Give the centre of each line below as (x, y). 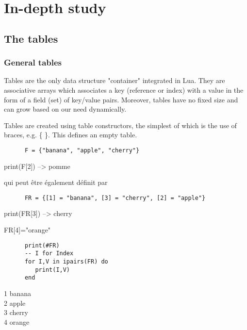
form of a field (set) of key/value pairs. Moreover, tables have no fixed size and (121, 99)
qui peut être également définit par (56, 182)
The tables (31, 38)
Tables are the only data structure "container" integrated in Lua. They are (115, 80)
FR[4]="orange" (27, 230)
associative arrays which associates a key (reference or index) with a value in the (124, 90)
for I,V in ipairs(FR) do (66, 261)
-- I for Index (49, 254)
